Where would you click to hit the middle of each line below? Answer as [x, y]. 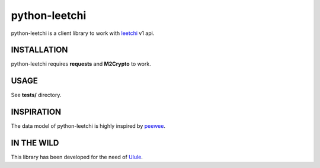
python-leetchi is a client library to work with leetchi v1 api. [83, 33]
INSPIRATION [36, 112]
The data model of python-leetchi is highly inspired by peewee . [88, 126]
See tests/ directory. [36, 95]
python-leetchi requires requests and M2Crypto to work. [81, 64]
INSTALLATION [39, 50]
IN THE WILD [35, 143]
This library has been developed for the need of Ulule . [77, 157]
